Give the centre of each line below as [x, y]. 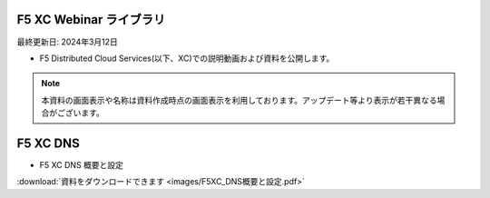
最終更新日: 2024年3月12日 [67, 42]
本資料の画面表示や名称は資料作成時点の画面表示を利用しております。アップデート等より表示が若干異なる [239, 100]
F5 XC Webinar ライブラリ [91, 20]
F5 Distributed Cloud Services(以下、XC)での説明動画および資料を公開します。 [187, 58]
